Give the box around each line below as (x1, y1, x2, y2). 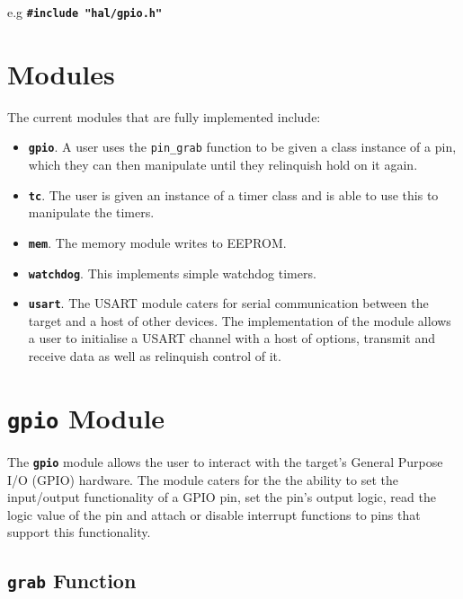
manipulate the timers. (28, 203, 155, 222)
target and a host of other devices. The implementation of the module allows (28, 311, 451, 330)
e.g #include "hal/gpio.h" (7, 3, 163, 21)
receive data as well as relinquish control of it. (28, 347, 281, 366)
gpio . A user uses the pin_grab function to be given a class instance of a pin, (28, 137, 457, 156)
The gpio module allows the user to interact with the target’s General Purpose (7, 452, 443, 471)
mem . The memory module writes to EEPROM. (28, 233, 287, 251)
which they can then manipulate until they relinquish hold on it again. (28, 155, 418, 174)
